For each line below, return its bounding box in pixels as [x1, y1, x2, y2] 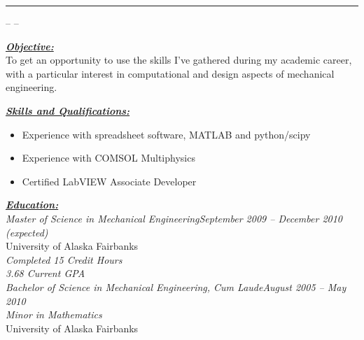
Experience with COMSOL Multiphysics [22, 150, 195, 165]
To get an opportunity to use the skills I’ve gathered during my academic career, [6, 52, 352, 67]
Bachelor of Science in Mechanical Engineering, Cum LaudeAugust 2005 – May [6, 279, 346, 294]
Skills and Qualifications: [6, 103, 130, 118]
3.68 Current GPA [6, 266, 85, 281]
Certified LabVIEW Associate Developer [22, 173, 197, 188]
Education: [6, 197, 59, 212]
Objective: [6, 38, 54, 53]
